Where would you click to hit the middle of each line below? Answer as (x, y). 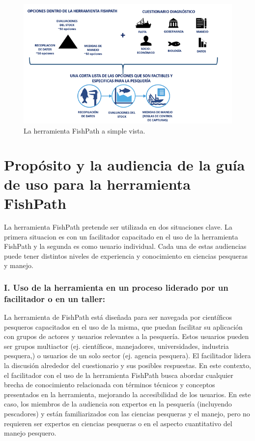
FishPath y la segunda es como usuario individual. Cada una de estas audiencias (125, 246)
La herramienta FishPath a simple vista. (85, 130)
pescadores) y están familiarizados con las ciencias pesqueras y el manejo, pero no (127, 413)
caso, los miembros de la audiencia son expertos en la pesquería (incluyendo (118, 404)
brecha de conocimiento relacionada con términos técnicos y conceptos (110, 385)
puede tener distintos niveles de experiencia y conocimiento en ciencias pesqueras (126, 255)
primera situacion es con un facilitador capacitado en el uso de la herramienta (121, 236)
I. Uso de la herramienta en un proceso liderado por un (116, 287)
